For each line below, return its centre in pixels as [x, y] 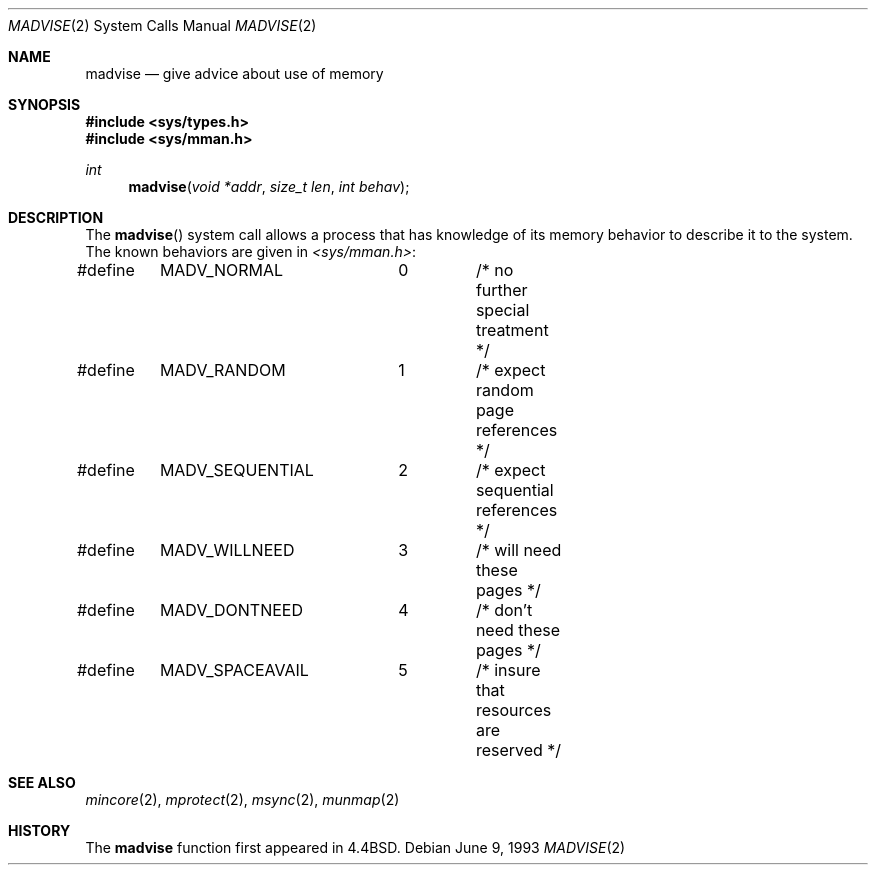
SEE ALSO [42, 782]
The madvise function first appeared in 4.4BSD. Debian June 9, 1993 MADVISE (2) [355, 847]
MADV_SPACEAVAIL [234, 670]
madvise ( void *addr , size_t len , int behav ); [269, 186]
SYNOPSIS [44, 104]
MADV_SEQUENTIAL [236, 470]
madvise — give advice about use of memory [234, 73]
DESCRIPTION [56, 217]
